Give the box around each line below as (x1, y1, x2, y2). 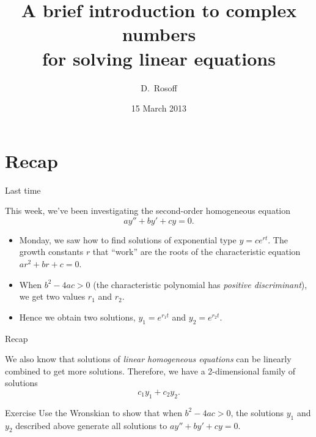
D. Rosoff (141, 81, 177, 94)
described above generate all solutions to (15, 419, 167, 431)
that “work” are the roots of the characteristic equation (92, 245, 301, 258)
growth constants (19, 245, 84, 258)
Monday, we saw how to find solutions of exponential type (19, 233, 237, 246)
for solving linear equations (42, 45, 276, 70)
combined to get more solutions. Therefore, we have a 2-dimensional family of (5, 364, 296, 377)
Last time (5, 183, 41, 196)
